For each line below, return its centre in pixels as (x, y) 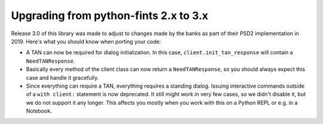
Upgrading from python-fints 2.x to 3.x (110, 15)
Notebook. (39, 111)
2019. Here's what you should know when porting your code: (86, 41)
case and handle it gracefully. (62, 77)
